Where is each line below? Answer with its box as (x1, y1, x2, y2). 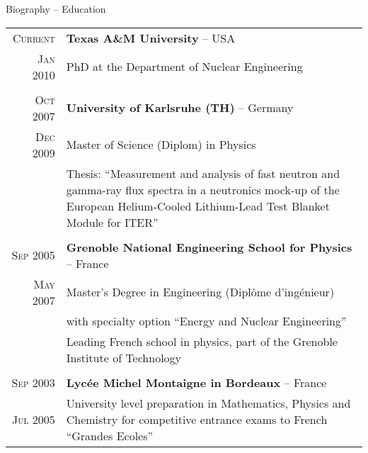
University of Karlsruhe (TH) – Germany (66, 99, 294, 116)
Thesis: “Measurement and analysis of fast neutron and (66, 164, 340, 181)
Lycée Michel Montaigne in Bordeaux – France (66, 374, 327, 391)
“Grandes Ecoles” (66, 427, 154, 444)
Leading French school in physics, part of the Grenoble (66, 332, 338, 349)
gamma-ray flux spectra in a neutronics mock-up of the (66, 181, 340, 198)
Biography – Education (6, 1, 106, 16)
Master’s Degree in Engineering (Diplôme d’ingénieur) (66, 284, 335, 301)
